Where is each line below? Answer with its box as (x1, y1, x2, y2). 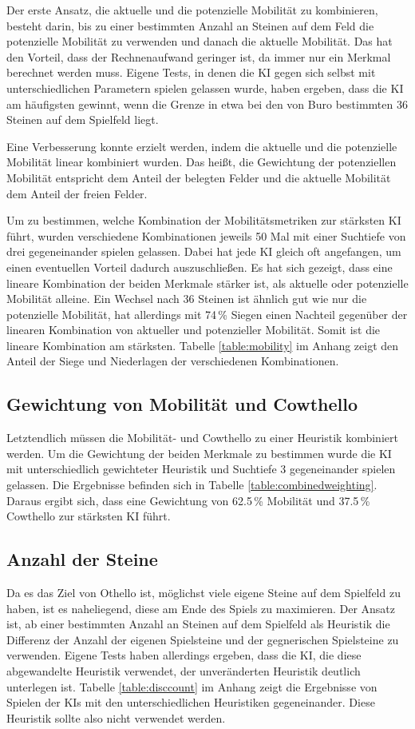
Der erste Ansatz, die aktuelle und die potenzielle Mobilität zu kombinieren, (6, 2, 378, 18)
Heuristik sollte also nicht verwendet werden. (6, 709, 226, 726)
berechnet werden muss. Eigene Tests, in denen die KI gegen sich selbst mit (6, 64, 376, 81)
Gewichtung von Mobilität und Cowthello (6, 392, 358, 416)
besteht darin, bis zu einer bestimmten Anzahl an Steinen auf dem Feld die (6, 17, 374, 34)
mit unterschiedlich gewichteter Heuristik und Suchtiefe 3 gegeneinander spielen (6, 460, 396, 477)
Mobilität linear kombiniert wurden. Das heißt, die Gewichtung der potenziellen (6, 153, 397, 170)
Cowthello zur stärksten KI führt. (6, 508, 171, 524)
